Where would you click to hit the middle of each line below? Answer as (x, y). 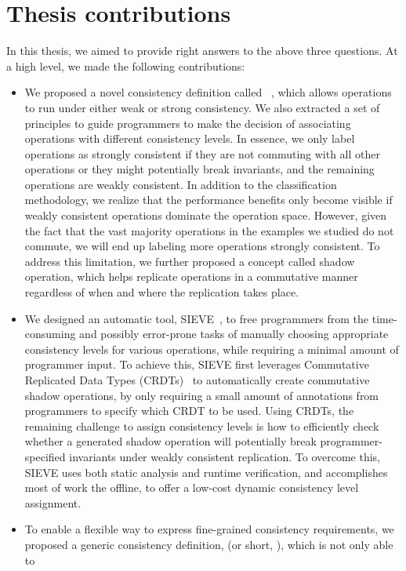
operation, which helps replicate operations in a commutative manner (191, 276)
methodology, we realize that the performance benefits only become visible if (208, 200)
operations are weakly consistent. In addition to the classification (181, 184)
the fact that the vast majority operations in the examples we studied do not (209, 230)
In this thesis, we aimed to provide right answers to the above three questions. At (202, 51)
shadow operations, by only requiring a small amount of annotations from (202, 395)
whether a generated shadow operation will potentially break (170, 441)
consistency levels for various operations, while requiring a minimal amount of (212, 349)
